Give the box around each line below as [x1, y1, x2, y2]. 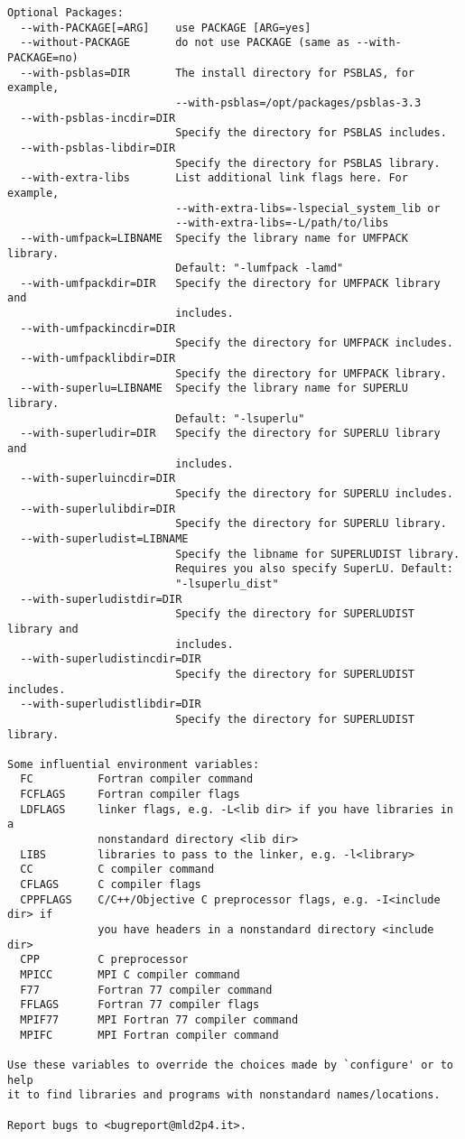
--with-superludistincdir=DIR [20, 653, 201, 666]
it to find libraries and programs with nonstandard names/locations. [7, 1088, 441, 1102]
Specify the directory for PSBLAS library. [175, 156, 441, 170]
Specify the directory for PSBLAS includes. [175, 126, 447, 140]
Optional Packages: [7, 6, 124, 19]
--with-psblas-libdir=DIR [20, 141, 176, 154]
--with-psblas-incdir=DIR [20, 111, 176, 125]
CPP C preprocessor [20, 953, 189, 967]
